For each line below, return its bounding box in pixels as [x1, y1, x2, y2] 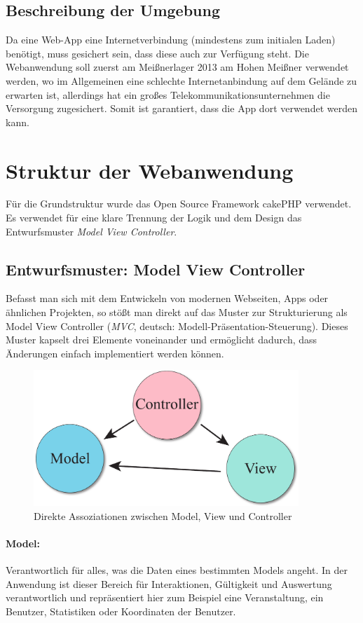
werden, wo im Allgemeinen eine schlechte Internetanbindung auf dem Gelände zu [6, 73, 357, 88]
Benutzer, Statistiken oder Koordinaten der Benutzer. [6, 603, 236, 618]
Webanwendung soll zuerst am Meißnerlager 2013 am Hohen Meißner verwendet [6, 60, 349, 74]
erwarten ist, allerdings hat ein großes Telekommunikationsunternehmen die [6, 87, 330, 102]
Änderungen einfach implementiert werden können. [6, 345, 224, 360]
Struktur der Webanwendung [6, 156, 294, 184]
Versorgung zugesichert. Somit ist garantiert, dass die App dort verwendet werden [6, 101, 357, 116]
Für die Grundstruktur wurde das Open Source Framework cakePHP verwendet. [6, 196, 352, 211]
